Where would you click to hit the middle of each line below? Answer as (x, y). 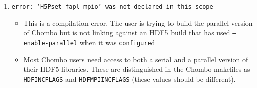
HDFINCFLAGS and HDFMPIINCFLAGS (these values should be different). (130, 79)
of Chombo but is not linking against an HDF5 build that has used (127, 33)
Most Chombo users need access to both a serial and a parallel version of (136, 59)
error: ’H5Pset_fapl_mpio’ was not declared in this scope (112, 7)
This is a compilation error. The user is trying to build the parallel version (138, 23)
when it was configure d (117, 42)
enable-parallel (50, 43)
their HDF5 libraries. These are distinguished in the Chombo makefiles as (137, 69)
